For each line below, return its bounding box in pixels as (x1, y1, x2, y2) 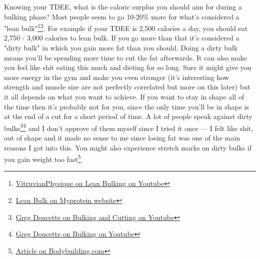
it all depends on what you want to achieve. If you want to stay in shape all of (4, 91, 244, 101)
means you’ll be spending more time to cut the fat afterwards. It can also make (4, 52, 247, 62)
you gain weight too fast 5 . (4, 152, 83, 164)
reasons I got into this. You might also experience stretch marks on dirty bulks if (4, 142, 251, 152)
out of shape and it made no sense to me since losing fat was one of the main (4, 132, 240, 143)
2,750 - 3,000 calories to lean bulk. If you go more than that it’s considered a (4, 32, 239, 43)
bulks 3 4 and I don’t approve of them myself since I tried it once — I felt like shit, (4, 121, 253, 133)
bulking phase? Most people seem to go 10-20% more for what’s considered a (4, 11, 239, 21)
